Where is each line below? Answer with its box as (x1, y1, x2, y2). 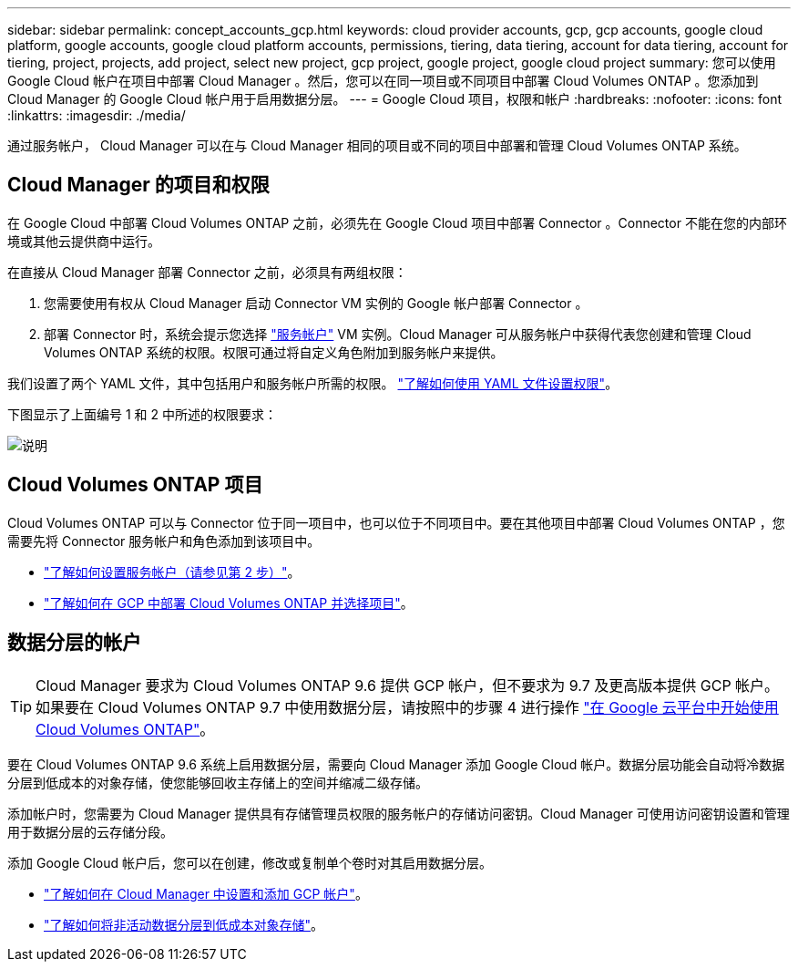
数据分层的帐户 (7, 631, 141, 655)
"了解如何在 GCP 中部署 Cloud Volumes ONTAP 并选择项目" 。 (44, 594, 414, 611)
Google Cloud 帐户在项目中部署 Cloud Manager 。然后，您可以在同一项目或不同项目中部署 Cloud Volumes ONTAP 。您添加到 (7, 73, 759, 88)
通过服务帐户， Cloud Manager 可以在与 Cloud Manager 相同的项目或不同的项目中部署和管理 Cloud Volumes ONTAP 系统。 (7, 138, 747, 153)
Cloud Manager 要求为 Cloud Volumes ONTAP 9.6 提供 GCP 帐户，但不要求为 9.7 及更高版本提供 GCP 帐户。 (36, 675, 780, 695)
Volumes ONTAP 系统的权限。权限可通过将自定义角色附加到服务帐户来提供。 (44, 344, 504, 360)
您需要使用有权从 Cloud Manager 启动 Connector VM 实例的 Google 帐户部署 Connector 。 (44, 294, 588, 311)
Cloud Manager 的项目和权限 (7, 173, 270, 197)
